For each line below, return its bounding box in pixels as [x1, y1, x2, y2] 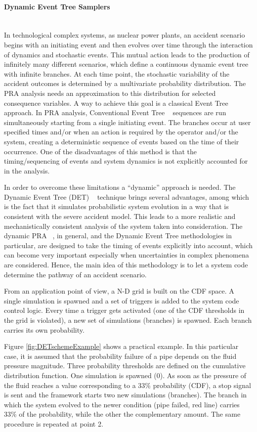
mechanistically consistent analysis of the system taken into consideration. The [4, 220, 243, 231]
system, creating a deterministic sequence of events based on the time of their [4, 136, 239, 146]
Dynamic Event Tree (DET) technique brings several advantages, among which [4, 191, 249, 202]
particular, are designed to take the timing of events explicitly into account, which [4, 240, 253, 250]
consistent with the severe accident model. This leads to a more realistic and [4, 211, 236, 221]
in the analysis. [4, 165, 50, 175]
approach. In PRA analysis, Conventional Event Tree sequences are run [4, 107, 226, 118]
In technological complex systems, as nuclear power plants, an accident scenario [4, 30, 245, 40]
